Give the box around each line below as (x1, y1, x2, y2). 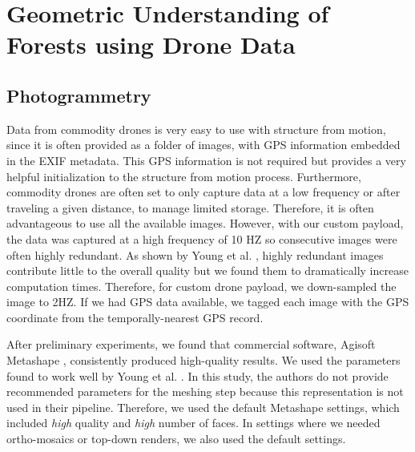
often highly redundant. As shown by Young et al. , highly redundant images (6, 246, 384, 263)
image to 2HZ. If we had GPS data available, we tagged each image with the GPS (6, 293, 409, 310)
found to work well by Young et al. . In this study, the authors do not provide (6, 367, 389, 384)
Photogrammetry (6, 83, 151, 107)
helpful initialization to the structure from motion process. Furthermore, (6, 167, 361, 184)
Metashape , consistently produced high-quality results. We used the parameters (6, 352, 401, 369)
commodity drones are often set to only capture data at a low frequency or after (6, 184, 401, 200)
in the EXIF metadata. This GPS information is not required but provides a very (6, 151, 406, 168)
